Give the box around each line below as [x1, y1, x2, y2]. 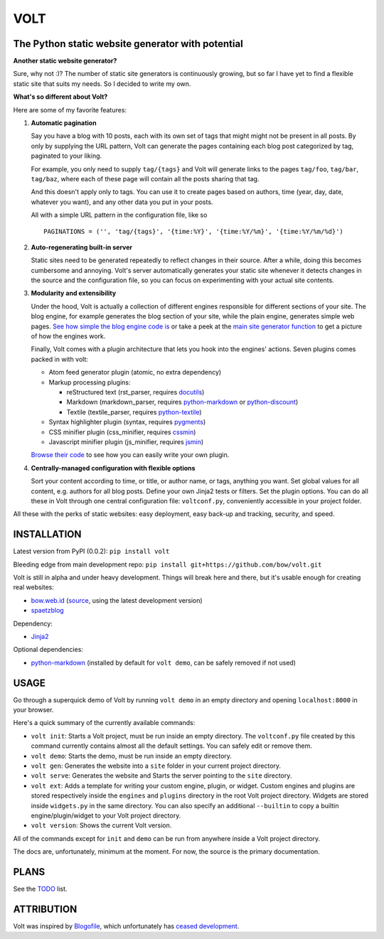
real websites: [13, 583, 55, 591]
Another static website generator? [13, 57, 117, 65]
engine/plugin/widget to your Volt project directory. [31, 811, 181, 820]
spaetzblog [31, 606, 64, 615]
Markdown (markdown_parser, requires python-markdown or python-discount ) [66, 398, 299, 407]
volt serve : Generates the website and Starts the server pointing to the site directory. [31, 771, 292, 780]
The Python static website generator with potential [13, 38, 243, 50]
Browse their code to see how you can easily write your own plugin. [31, 451, 230, 459]
